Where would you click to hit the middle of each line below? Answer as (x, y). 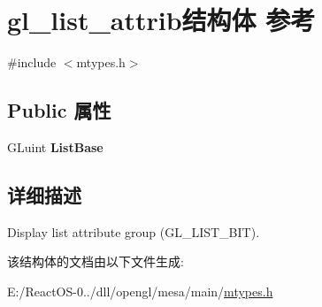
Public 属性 (59, 110)
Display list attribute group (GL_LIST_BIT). (134, 231)
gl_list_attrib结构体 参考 (161, 20)
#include (32, 62)
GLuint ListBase (55, 146)
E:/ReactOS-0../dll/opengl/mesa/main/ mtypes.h (140, 291)
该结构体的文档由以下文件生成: (96, 261)
